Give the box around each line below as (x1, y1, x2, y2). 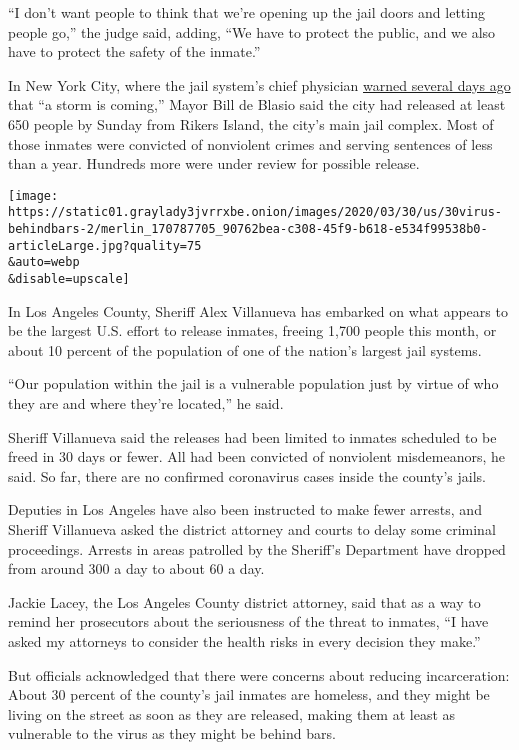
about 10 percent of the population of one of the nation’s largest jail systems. (8, 339, 482, 360)
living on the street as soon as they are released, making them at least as (8, 703, 456, 724)
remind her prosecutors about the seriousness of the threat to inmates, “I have (8, 611, 489, 632)
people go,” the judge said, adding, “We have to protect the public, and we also (8, 21, 496, 42)
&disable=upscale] (8, 272, 130, 287)
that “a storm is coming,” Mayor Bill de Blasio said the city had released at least (8, 94, 506, 115)
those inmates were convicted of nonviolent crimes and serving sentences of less (8, 133, 493, 154)
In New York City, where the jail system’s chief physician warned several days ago (8, 74, 511, 95)
